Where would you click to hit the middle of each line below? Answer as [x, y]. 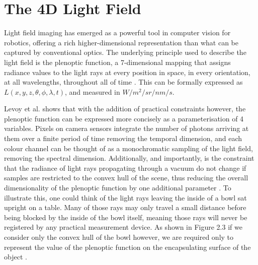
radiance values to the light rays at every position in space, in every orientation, [127, 72]
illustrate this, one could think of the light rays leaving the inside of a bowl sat [125, 197]
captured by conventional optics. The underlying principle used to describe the [125, 52]
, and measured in [93, 91]
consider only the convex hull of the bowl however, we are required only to [119, 237]
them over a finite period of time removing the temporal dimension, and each [123, 138]
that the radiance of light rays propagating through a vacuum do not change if [125, 168]
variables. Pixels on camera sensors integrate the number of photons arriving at [126, 128]
